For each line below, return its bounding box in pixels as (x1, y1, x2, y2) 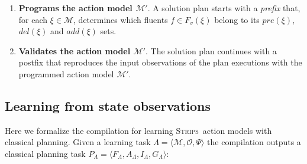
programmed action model (18, 67, 114, 80)
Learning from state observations (5, 96, 211, 114)
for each (18, 13, 48, 25)
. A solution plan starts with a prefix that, (147, 2, 300, 14)
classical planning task (5, 147, 86, 159)
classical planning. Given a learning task (5, 136, 151, 148)
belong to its (214, 13, 260, 25)
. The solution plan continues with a (146, 44, 277, 57)
